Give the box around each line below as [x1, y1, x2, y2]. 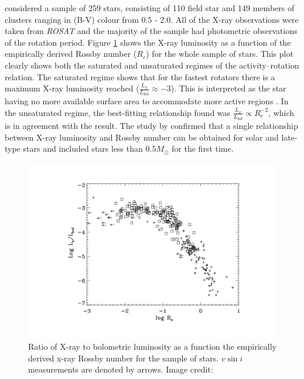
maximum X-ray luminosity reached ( [5, 82, 139, 94]
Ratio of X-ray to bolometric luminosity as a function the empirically [28, 340, 276, 353]
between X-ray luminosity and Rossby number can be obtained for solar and [5, 131, 279, 143]
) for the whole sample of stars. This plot [146, 47, 293, 60]
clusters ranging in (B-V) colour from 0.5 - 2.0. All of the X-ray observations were [5, 13, 299, 25]
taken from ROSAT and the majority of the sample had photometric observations [5, 25, 298, 37]
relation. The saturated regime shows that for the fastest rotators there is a [5, 70, 275, 83]
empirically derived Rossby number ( [5, 47, 137, 60]
